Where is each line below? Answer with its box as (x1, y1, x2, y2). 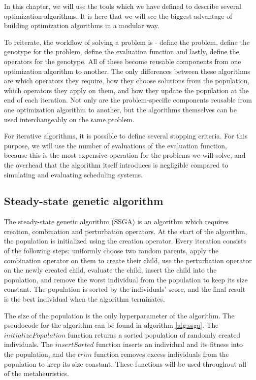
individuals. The (4, 339, 53, 349)
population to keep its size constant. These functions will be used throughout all (4, 358, 247, 369)
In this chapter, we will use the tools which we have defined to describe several (4, 1, 241, 11)
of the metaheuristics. (4, 368, 69, 379)
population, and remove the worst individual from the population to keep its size (4, 274, 248, 284)
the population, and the (4, 349, 76, 359)
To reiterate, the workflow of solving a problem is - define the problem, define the (4, 36, 250, 47)
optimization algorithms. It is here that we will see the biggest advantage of (4, 10, 232, 21)
